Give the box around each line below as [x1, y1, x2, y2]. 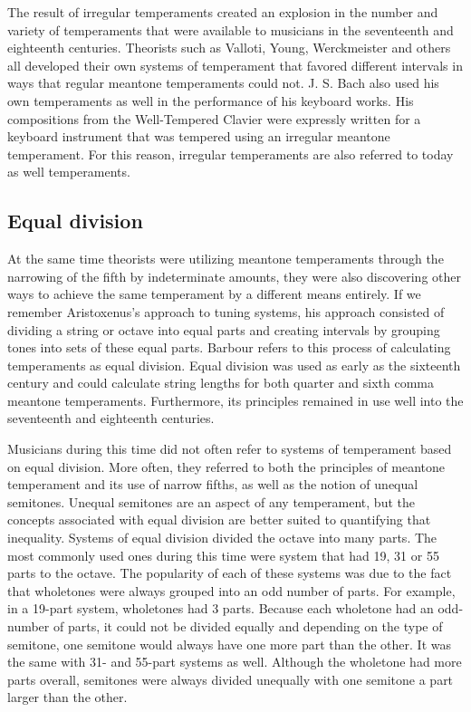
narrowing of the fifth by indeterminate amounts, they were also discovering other [7, 266, 461, 285]
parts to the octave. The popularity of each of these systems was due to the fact [7, 563, 452, 582]
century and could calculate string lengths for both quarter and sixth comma [7, 373, 435, 392]
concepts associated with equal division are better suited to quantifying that [7, 510, 431, 529]
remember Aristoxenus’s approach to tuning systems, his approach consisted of [7, 302, 445, 321]
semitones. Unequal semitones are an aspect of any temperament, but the [7, 492, 415, 511]
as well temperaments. [7, 162, 130, 181]
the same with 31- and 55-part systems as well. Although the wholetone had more [7, 652, 462, 671]
